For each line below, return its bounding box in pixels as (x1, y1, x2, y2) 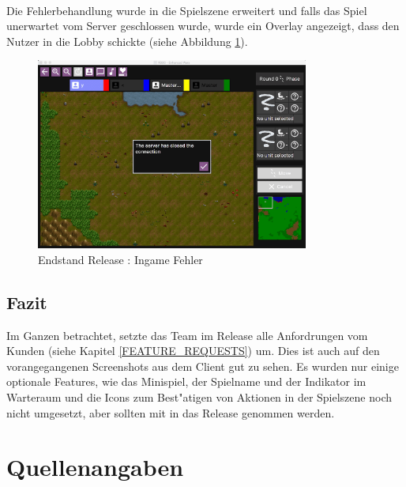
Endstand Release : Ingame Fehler (38, 251, 203, 267)
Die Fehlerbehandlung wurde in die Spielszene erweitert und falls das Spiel (6, 2, 367, 18)
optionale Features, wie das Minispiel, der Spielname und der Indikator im (6, 373, 367, 390)
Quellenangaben (6, 451, 184, 483)
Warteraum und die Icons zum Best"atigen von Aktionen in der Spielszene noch (6, 388, 392, 405)
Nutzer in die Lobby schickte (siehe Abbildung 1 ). (6, 32, 248, 49)
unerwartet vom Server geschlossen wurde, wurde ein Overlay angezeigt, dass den (6, 17, 400, 34)
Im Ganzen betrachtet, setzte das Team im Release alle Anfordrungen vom (6, 327, 368, 343)
